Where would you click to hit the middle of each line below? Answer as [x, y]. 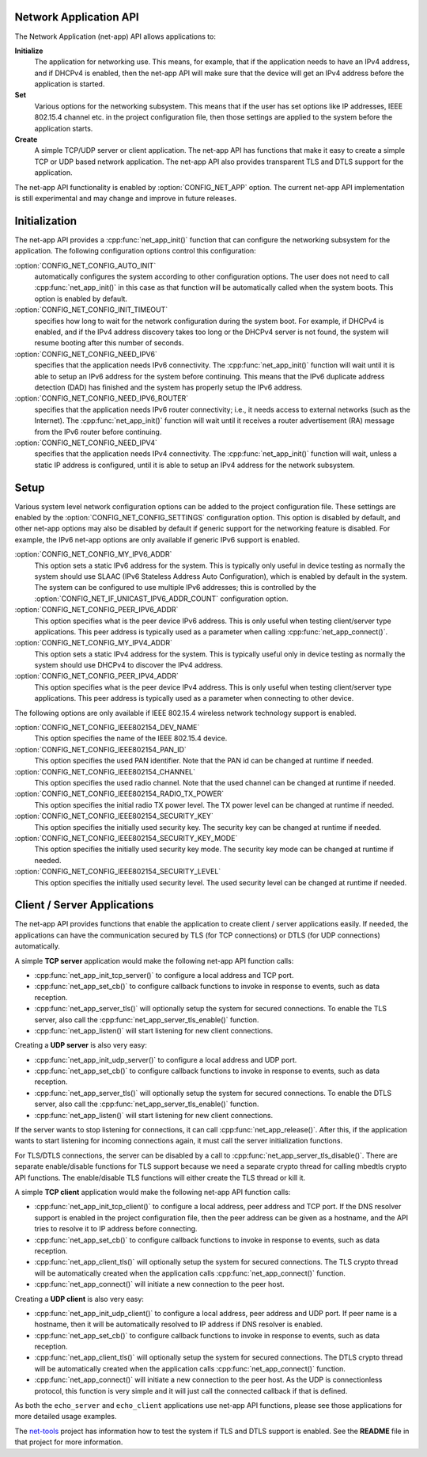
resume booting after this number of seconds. [109, 343]
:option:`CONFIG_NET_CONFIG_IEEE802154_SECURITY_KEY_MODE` [126, 838]
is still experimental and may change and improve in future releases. [126, 198]
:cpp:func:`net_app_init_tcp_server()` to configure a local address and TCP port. [164, 975]
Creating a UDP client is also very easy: [79, 1299]
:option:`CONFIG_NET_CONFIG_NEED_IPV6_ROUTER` [102, 398]
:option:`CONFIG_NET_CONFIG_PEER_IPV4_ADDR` [97, 676]
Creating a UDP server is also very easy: [81, 1045]
